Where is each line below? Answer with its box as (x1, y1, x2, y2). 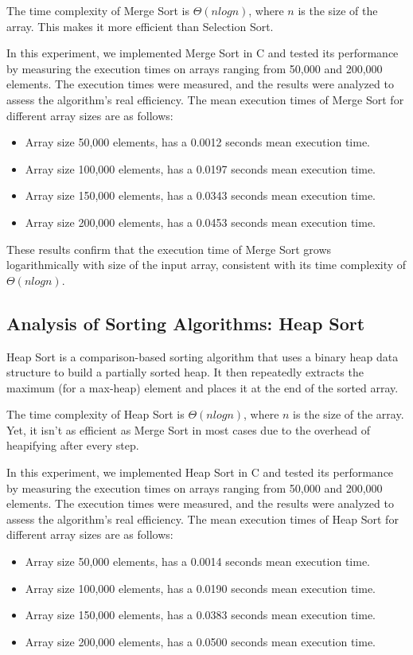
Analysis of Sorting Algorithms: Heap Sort (6, 310, 365, 335)
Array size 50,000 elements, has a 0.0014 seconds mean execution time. (25, 553, 371, 570)
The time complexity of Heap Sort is (6, 406, 185, 423)
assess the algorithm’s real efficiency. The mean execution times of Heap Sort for (6, 510, 399, 527)
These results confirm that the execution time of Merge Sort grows (6, 240, 332, 257)
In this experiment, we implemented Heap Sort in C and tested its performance (6, 464, 394, 481)
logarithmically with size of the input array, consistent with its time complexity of (6, 256, 407, 273)
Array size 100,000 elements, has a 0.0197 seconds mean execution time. (25, 160, 376, 177)
